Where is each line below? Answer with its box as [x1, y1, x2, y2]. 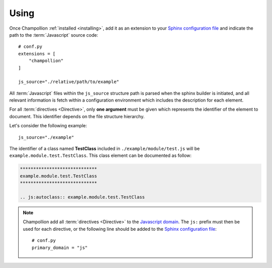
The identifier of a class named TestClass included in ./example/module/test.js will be [9, 146, 200, 152]
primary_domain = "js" [32, 244, 88, 250]
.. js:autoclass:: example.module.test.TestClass [20, 194, 145, 200]
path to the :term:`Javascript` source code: [9, 32, 98, 38]
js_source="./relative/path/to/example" [18, 79, 119, 85]
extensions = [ [18, 51, 56, 56]
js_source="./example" [18, 134, 75, 140]
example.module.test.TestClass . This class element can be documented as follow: [9, 152, 192, 158]
